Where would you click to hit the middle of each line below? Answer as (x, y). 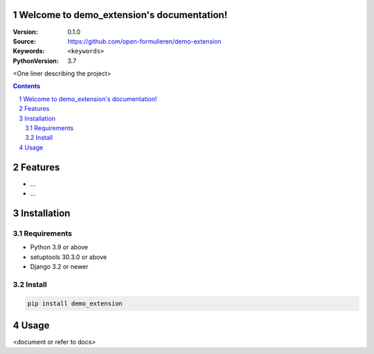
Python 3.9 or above (59, 247)
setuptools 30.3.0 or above (69, 257)
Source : (25, 41)
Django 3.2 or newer (59, 267)
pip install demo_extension (75, 303)
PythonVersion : (36, 61)
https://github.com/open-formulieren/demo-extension (144, 41)
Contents (27, 86)
